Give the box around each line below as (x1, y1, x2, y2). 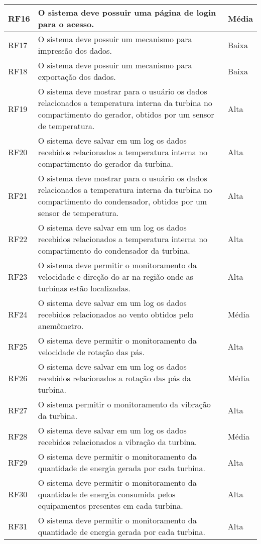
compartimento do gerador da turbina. (38, 158, 173, 169)
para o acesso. (38, 18, 94, 30)
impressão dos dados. (38, 45, 112, 56)
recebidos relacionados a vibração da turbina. (38, 436, 197, 448)
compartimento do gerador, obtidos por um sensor (38, 108, 214, 120)
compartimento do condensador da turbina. (38, 245, 190, 256)
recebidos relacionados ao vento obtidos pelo (38, 308, 194, 320)
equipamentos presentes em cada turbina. (38, 500, 183, 511)
